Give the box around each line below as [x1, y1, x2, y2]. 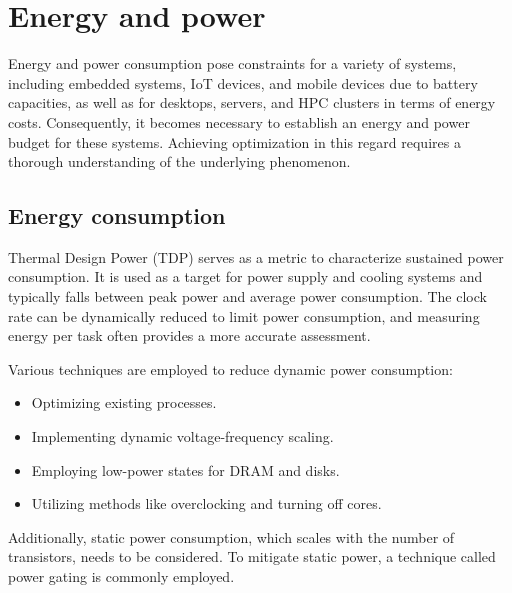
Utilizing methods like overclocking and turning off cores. [31, 493, 382, 514]
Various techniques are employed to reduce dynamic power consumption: [8, 358, 453, 379]
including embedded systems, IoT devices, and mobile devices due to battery [8, 72, 478, 93]
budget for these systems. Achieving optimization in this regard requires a [8, 131, 461, 152]
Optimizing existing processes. [31, 392, 217, 413]
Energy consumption [8, 200, 226, 231]
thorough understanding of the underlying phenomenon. [8, 151, 351, 172]
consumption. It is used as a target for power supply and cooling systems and [8, 266, 483, 287]
